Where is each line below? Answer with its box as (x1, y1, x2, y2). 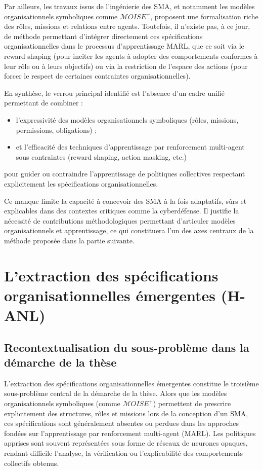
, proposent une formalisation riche (150, 11, 258, 21)
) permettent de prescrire (153, 398, 231, 408)
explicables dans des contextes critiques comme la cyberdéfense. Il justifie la (4, 205, 239, 216)
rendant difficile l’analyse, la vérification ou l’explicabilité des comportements (4, 447, 243, 458)
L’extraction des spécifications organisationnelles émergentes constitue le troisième (4, 378, 259, 388)
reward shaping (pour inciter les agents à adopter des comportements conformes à (4, 50, 258, 61)
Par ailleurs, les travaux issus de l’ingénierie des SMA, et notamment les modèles (4, 1, 255, 11)
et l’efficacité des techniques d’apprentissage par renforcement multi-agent (16, 141, 245, 152)
